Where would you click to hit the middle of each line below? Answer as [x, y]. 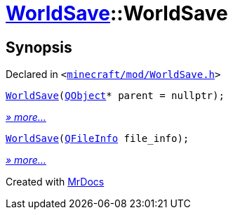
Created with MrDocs [55, 182]
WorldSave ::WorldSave [117, 13]
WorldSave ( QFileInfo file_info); [98, 139]
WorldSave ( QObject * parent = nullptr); [115, 96]
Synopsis [39, 47]
